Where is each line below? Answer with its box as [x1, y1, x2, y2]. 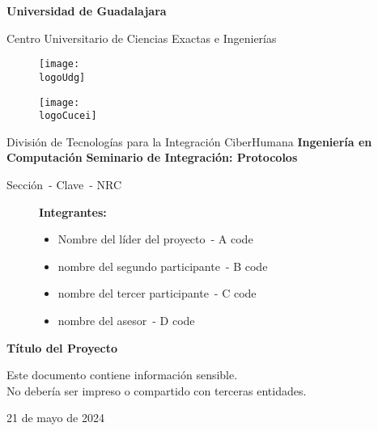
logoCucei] [39, 110, 97, 122]
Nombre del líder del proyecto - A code [57, 230, 253, 247]
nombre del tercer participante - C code [57, 285, 257, 302]
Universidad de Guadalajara [6, 2, 167, 19]
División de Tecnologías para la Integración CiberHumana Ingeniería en [6, 133, 372, 150]
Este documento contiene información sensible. [6, 366, 238, 383]
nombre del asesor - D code [57, 311, 195, 328]
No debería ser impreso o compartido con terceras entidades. [6, 382, 307, 399]
